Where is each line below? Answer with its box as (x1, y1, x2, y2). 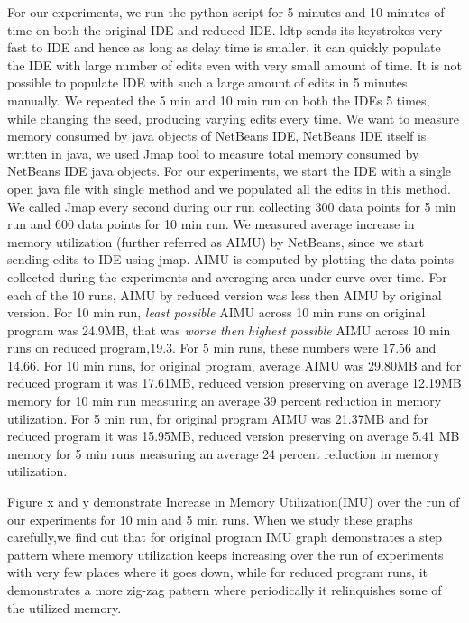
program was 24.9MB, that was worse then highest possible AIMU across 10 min (7, 320, 451, 339)
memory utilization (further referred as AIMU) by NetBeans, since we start (7, 232, 424, 251)
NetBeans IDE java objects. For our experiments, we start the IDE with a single (7, 161, 452, 180)
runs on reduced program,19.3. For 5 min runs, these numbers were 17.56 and (7, 338, 437, 357)
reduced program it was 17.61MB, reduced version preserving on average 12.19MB (7, 373, 462, 392)
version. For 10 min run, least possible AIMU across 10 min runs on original (7, 303, 426, 322)
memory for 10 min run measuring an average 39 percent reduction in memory (7, 391, 442, 410)
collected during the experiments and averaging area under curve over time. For (7, 267, 447, 286)
